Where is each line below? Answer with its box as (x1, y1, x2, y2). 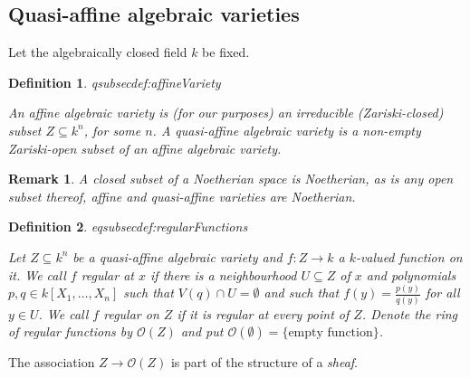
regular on (103, 304, 159, 323)
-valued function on (355, 247, 463, 266)
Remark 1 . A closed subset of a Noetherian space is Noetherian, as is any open (8, 169, 454, 188)
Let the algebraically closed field (8, 43, 187, 61)
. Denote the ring (361, 304, 458, 323)
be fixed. (202, 43, 250, 61)
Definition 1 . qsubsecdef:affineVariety (8, 72, 221, 91)
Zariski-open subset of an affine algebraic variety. (8, 138, 282, 157)
